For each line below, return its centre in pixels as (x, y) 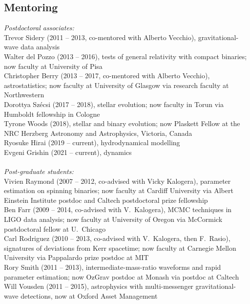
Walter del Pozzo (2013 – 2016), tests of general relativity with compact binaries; (125, 56)
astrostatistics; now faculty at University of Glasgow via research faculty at (116, 85)
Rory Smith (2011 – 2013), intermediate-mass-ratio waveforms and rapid (113, 267)
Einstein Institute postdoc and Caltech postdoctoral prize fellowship (106, 200)
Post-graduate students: (39, 171)
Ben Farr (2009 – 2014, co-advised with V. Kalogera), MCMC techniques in (118, 209)
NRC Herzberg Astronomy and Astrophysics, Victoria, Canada (98, 133)
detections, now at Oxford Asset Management (89, 295)
